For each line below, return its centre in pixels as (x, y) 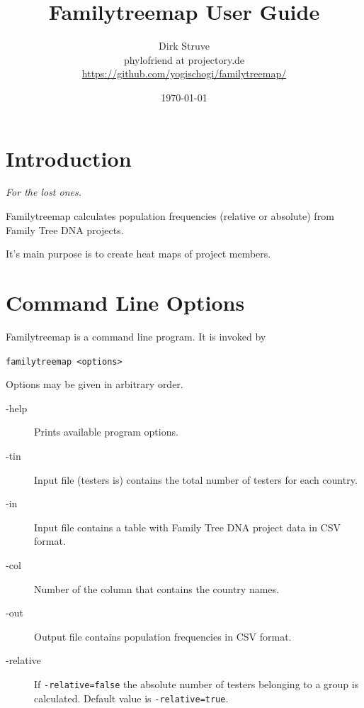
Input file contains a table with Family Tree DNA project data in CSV (188, 527)
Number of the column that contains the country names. (157, 588)
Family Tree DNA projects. (65, 229)
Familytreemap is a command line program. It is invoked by (136, 336)
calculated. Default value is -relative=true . (131, 698)
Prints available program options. (106, 432)
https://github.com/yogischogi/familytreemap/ (184, 73)
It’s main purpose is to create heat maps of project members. (138, 254)
